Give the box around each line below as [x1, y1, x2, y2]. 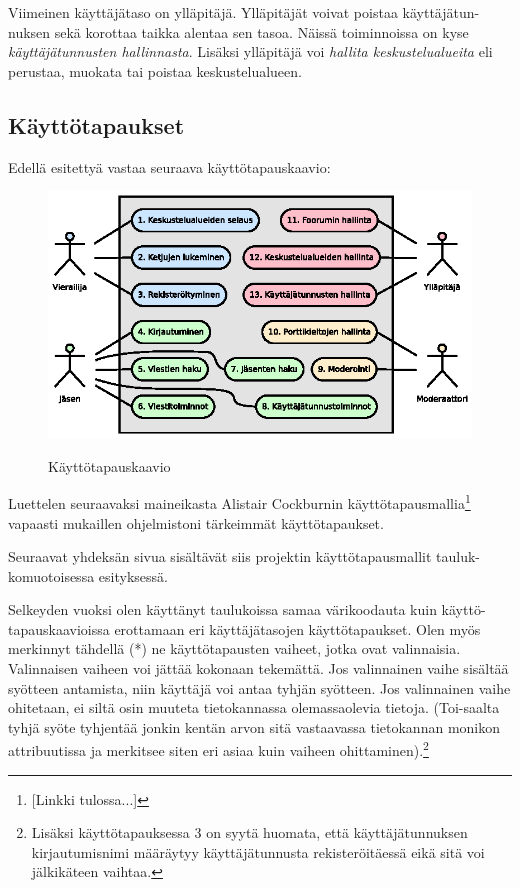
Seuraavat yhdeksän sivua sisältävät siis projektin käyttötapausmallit [8, 546, 432, 567]
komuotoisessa [8, 565, 95, 586]
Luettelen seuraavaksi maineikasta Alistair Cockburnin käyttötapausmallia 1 [8, 490, 471, 513]
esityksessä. [98, 565, 168, 586]
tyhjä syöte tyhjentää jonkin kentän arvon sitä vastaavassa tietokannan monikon [8, 716, 500, 737]
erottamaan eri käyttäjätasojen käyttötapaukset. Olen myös [114, 618, 481, 639]
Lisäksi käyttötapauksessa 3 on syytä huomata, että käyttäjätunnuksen [31, 822, 468, 843]
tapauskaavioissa [8, 618, 110, 639]
